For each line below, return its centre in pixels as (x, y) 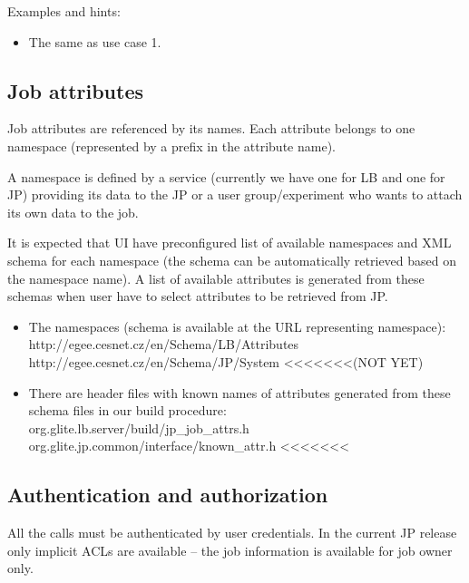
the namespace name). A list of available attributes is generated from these (216, 278)
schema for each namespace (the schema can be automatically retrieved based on (232, 260)
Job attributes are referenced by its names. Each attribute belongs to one (211, 128)
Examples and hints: (64, 11)
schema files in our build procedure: (127, 410)
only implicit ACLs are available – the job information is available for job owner (230, 550)
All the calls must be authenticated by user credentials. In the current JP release (232, 533)
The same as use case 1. (95, 41)
